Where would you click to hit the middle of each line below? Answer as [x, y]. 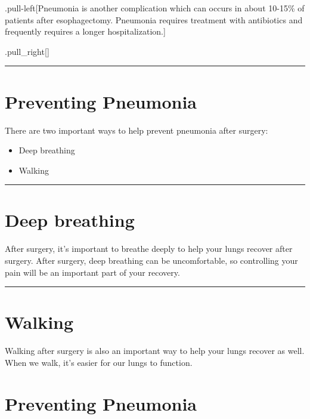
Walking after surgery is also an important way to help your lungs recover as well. [155, 351]
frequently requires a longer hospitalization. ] [85, 31]
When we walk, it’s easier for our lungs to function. [99, 362]
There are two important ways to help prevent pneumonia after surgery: [137, 130]
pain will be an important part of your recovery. [92, 272]
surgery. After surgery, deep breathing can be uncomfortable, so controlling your [151, 260]
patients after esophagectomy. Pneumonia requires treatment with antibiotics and [154, 19]
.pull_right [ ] [27, 51]
